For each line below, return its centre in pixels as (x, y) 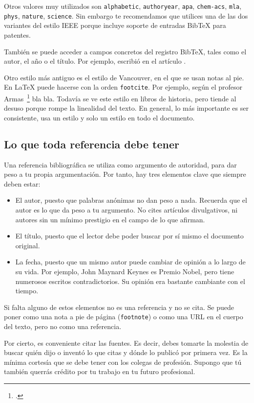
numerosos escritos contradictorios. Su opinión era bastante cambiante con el (130, 281)
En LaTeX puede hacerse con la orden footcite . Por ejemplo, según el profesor (123, 87)
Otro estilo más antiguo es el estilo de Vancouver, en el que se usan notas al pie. (124, 77)
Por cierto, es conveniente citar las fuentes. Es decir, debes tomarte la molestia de (126, 343)
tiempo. (27, 291)
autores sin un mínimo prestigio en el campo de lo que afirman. (110, 219)
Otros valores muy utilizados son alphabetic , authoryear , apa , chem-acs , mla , (123, 6)
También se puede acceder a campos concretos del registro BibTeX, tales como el (125, 51)
